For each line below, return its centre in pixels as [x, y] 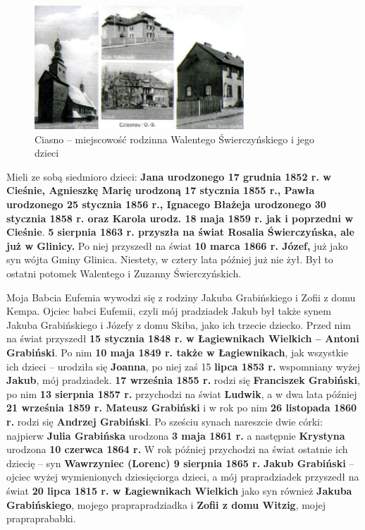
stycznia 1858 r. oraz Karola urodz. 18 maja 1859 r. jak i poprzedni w [180, 218]
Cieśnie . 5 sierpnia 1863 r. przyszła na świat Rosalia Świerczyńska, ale [180, 232]
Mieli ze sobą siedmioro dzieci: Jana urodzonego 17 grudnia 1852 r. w [169, 176]
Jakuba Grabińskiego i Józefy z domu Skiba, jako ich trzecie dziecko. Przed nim [179, 324]
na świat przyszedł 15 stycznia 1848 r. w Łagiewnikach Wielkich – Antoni [183, 338]
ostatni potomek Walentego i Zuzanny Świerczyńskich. [124, 273]
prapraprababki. [41, 518]
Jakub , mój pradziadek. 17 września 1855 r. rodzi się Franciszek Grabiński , [183, 380]
